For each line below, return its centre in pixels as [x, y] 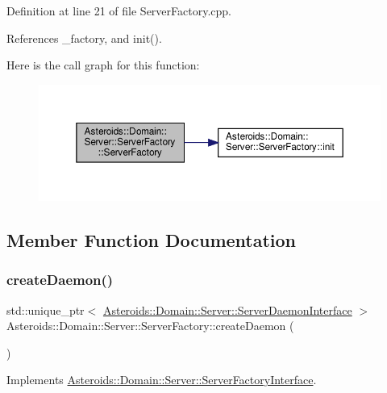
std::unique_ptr [46, 309]
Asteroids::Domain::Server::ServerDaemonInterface [227, 309]
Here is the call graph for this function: [103, 65]
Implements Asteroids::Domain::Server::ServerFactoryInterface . [162, 380]
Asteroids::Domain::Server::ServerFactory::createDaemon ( [150, 326]
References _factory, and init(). [84, 38]
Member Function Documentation [152, 239]
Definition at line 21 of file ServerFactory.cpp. [119, 10]
